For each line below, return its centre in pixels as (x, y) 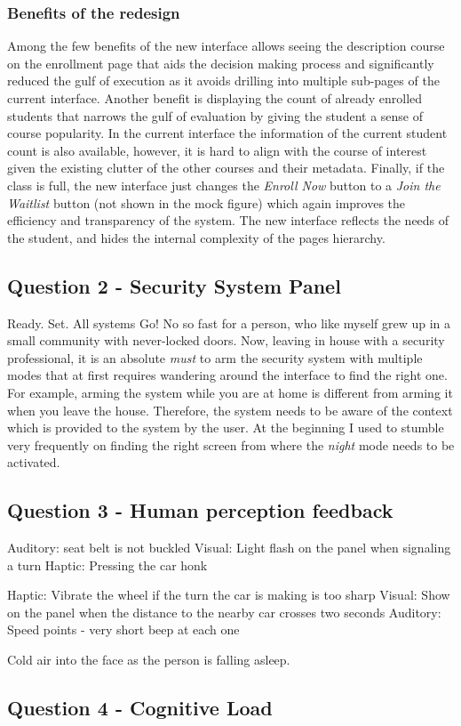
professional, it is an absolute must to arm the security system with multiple (215, 357)
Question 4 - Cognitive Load (140, 708)
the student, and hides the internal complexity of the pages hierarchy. (196, 237)
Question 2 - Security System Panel (174, 285)
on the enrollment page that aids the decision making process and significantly (221, 63)
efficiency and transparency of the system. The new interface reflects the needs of (228, 220)
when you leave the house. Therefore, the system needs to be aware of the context (230, 410)
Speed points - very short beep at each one (123, 629)
